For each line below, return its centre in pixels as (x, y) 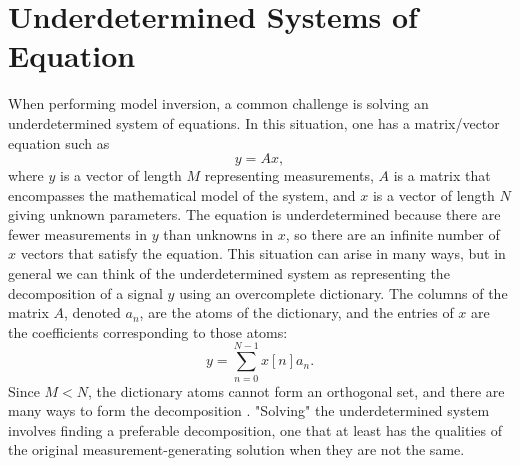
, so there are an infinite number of (392, 233)
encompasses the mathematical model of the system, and (182, 194)
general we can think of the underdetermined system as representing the (229, 273)
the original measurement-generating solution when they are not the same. (236, 449)
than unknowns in (218, 233)
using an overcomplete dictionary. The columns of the (343, 292)
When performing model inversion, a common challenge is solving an (218, 103)
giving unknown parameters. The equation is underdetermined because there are (254, 214)
